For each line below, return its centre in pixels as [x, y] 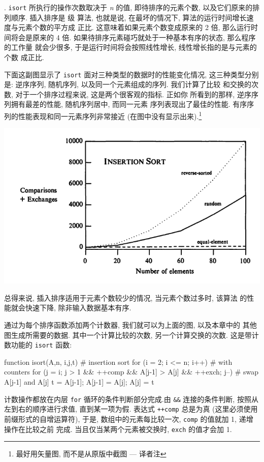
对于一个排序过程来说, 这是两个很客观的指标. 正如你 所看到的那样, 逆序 [133, 94]
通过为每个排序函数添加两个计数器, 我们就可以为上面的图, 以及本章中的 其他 [130, 325]
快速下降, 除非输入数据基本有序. [78, 308]
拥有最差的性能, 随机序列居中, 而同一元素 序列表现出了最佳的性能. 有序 [129, 104]
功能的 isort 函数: [41, 345]
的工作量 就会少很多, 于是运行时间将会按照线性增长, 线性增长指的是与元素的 [130, 47]
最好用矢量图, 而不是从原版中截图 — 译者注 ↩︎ [91, 454]
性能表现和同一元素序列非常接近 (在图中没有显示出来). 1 [110, 115]
